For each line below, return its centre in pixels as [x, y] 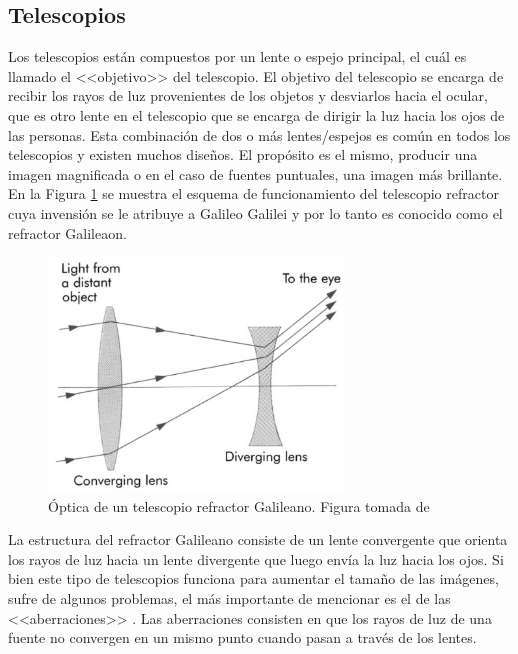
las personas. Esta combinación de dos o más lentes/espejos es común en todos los [259, 134]
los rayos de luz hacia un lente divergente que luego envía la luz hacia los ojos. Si [256, 558]
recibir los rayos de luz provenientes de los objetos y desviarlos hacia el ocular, [248, 95]
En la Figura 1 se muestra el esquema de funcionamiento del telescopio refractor [253, 193]
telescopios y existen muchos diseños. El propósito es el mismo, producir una [243, 154]
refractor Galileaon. [67, 232]
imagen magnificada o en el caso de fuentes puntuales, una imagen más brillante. [255, 173]
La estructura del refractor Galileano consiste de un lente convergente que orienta [258, 539]
